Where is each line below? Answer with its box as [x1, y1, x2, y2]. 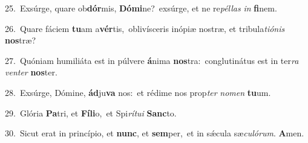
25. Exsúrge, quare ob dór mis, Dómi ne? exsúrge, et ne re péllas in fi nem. [5, 2, 277, 14]
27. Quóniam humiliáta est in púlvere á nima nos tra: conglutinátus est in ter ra [5, 54, 299, 66]
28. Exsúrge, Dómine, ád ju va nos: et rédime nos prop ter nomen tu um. [5, 86, 271, 98]
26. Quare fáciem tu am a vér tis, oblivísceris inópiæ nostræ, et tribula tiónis [5, 22, 285, 34]
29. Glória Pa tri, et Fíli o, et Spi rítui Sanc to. [5, 106, 177, 119]
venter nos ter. [5, 66, 57, 78]
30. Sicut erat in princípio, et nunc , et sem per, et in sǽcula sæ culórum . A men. [5, 127, 304, 139]
